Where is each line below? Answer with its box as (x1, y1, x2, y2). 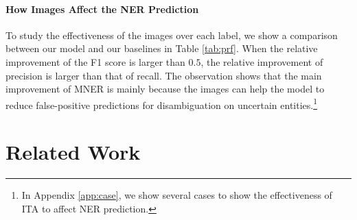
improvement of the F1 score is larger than (5, 54, 185, 69)
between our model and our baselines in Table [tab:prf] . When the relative (5, 41, 318, 56)
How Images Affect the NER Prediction (5, 1, 199, 16)
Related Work (5, 138, 141, 166)
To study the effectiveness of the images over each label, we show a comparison (5, 27, 338, 42)
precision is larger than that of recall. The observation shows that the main (5, 68, 322, 82)
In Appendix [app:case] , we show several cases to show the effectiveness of (21, 188, 332, 202)
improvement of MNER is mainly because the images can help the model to (5, 82, 325, 96)
